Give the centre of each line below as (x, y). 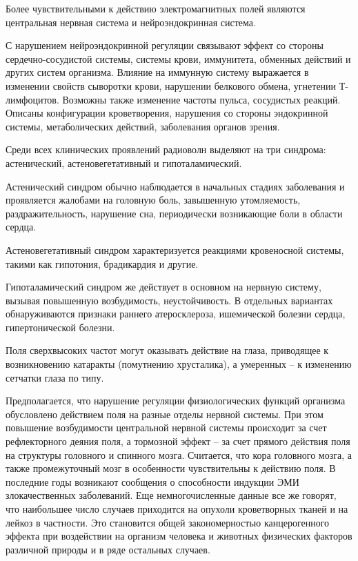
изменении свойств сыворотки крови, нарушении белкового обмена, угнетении (171, 85)
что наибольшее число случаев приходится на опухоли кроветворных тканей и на (177, 509)
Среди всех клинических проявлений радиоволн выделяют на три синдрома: (166, 149)
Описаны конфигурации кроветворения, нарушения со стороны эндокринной (167, 113)
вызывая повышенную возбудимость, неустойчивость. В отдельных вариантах (169, 300)
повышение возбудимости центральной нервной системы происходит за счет (166, 427)
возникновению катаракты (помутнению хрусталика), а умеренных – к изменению (179, 364)
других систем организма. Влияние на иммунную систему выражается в (157, 72)
